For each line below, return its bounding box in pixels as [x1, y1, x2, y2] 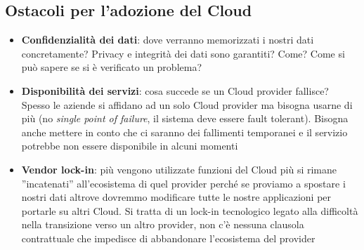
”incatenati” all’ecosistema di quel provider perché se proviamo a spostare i [21, 176, 346, 190]
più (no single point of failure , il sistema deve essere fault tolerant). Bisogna [21, 111, 349, 126]
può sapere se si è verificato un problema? [21, 60, 202, 74]
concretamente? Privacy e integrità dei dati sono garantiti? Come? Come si [21, 46, 345, 60]
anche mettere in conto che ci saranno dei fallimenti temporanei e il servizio [21, 124, 348, 139]
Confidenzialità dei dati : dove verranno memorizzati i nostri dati [21, 32, 314, 47]
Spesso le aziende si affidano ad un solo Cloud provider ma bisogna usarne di [21, 97, 353, 112]
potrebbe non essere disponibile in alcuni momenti [21, 138, 238, 153]
